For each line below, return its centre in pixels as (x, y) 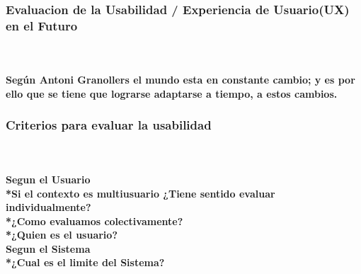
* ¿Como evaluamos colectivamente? (94, 221)
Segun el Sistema (48, 248)
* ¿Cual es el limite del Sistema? (85, 262)
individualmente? (48, 207)
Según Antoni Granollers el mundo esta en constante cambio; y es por (180, 80)
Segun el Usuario (48, 179)
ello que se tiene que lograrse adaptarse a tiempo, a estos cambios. (172, 93)
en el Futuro (42, 25)
